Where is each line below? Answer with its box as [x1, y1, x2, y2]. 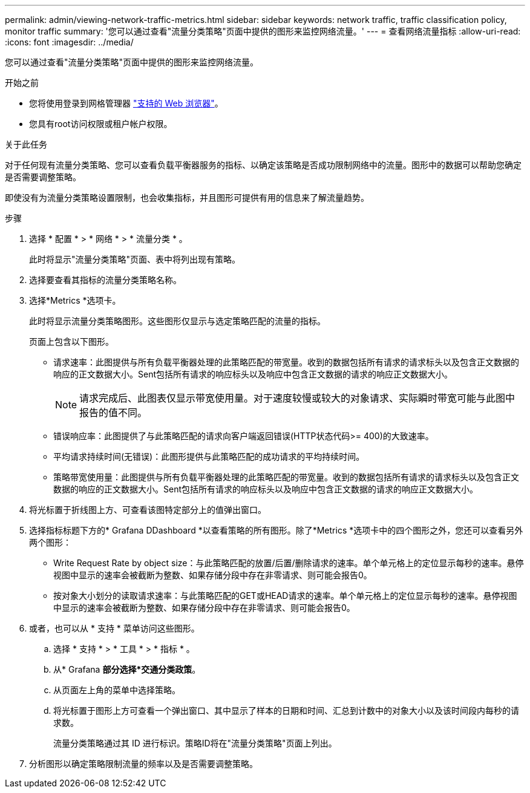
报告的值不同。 [79, 406, 148, 419]
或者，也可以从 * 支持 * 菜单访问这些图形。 [29, 623, 200, 633]
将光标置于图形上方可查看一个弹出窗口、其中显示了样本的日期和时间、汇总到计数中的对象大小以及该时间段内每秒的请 [53, 705, 519, 716]
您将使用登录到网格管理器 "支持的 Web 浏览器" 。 [29, 98, 223, 108]
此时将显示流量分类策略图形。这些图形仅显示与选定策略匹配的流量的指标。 [29, 316, 326, 326]
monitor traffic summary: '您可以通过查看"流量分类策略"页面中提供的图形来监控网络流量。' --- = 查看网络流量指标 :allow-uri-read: [5, 26, 521, 36]
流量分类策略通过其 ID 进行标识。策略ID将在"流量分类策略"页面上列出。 [53, 738, 337, 748]
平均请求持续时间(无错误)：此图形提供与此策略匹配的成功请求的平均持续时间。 [53, 451, 365, 462]
